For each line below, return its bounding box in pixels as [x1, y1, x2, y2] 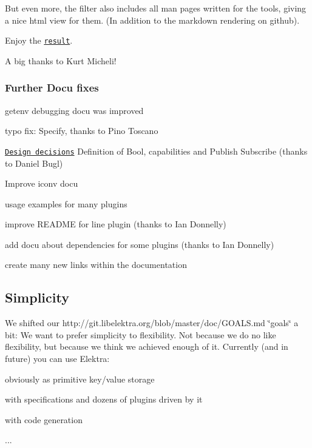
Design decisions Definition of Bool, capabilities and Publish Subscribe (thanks [5, 144, 308, 157]
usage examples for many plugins [5, 197, 127, 210]
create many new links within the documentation [5, 258, 187, 271]
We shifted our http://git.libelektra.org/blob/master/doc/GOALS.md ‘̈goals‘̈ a [5, 316, 299, 329]
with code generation [5, 413, 83, 426]
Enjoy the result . [5, 34, 73, 47]
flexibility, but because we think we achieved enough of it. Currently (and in [5, 340, 288, 353]
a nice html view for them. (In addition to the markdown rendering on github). [5, 13, 300, 26]
